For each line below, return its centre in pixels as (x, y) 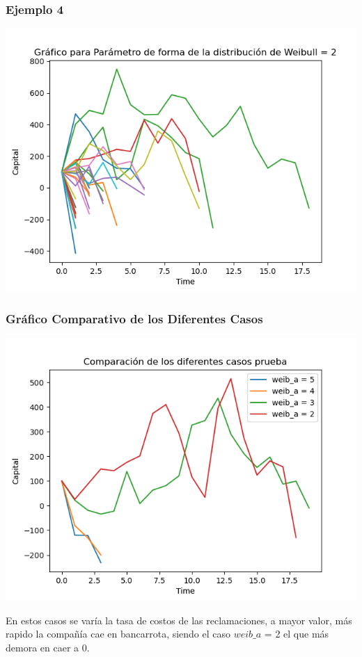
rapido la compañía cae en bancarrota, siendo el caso (118, 634)
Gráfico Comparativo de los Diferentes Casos (134, 318)
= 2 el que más (297, 634)
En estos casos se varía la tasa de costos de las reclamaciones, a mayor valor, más (179, 620)
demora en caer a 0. (48, 647)
